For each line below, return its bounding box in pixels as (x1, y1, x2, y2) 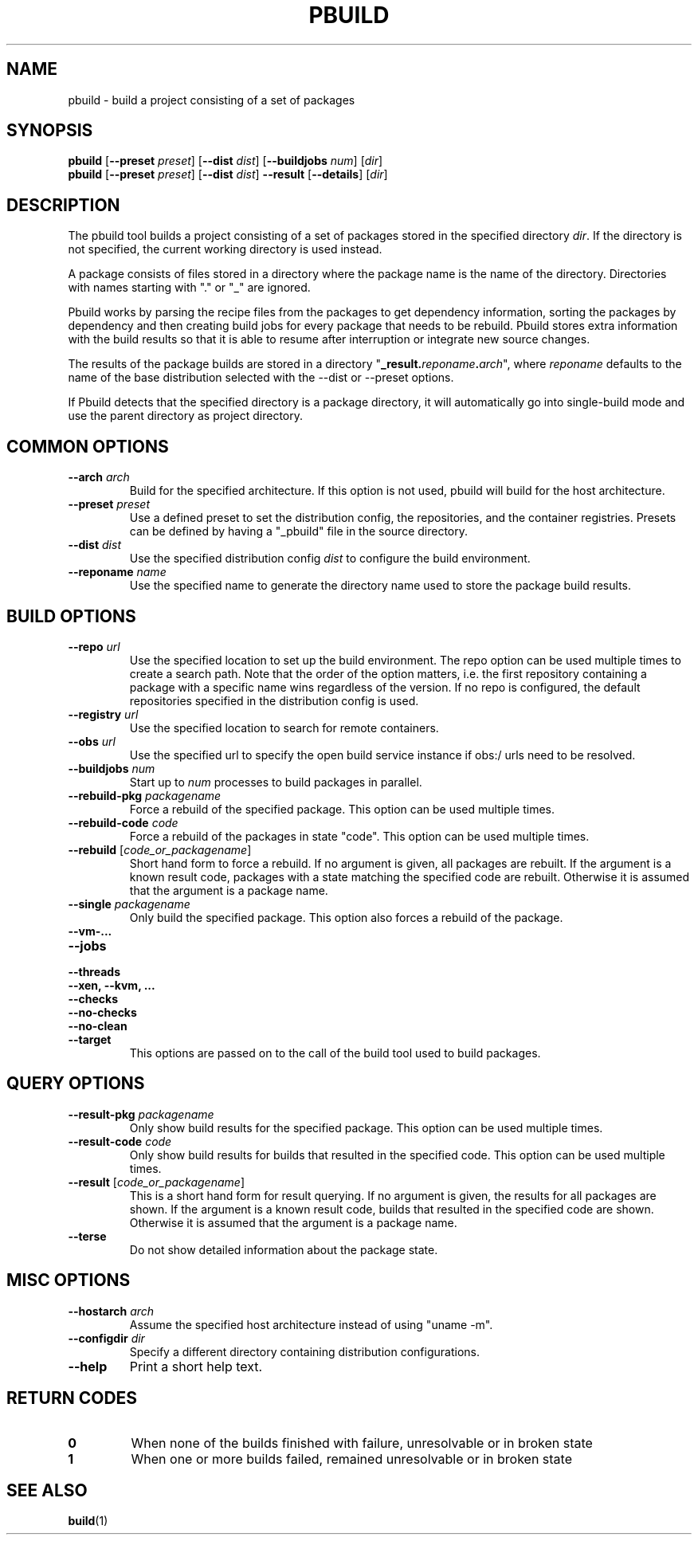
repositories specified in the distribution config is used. (129, 693, 419, 708)
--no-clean (68, 1018, 127, 1033)
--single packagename (68, 896, 190, 911)
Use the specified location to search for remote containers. (129, 720, 439, 735)
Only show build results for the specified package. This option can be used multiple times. (129, 1120, 603, 1135)
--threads (68, 964, 120, 978)
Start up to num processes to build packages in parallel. (129, 774, 422, 789)
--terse (68, 1229, 107, 1243)
